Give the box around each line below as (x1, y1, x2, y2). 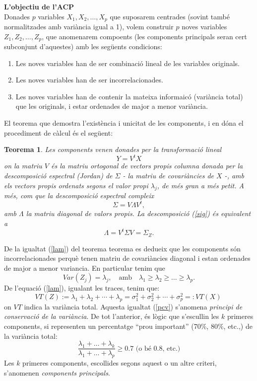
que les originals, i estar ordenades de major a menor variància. (15, 101, 208, 111)
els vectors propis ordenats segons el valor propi (4, 180, 148, 190)
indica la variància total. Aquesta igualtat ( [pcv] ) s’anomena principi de (24, 301, 243, 311)
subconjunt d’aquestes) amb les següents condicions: (4, 41, 162, 52)
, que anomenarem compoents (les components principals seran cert (42, 31, 247, 41)
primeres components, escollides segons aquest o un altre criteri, (22, 358, 217, 368)
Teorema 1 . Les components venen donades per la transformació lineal (4, 144, 222, 154)
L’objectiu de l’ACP (4, 1, 74, 11)
